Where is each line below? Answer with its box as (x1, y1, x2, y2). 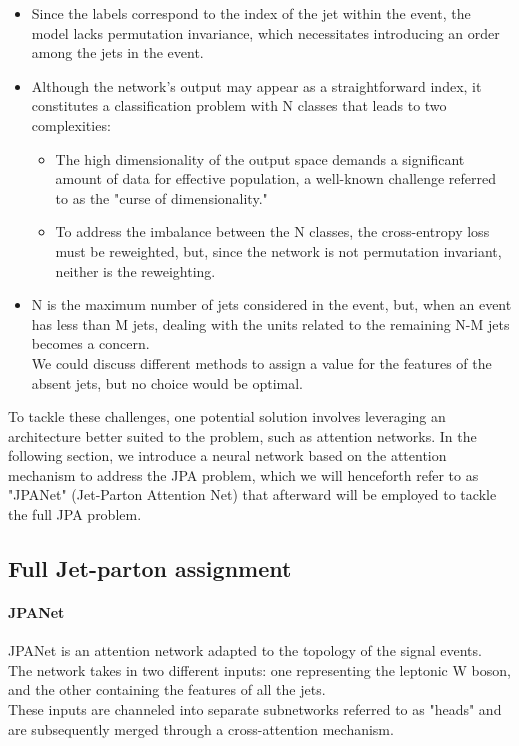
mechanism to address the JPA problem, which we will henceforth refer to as (8, 464, 479, 485)
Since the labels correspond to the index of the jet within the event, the (31, 3, 471, 23)
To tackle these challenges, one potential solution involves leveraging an (8, 406, 446, 427)
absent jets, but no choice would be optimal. (31, 372, 304, 393)
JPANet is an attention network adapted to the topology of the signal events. (8, 640, 482, 661)
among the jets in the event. (31, 42, 204, 63)
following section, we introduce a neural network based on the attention (8, 445, 447, 466)
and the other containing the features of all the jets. (8, 679, 326, 700)
